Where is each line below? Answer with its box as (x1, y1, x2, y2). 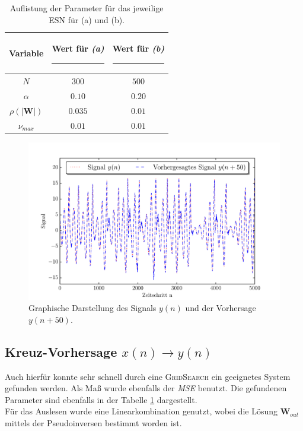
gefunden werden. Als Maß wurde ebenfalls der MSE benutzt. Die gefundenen (5, 382, 287, 394)
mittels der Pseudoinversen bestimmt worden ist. (5, 417, 182, 429)
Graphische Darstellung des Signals (28, 302, 157, 314)
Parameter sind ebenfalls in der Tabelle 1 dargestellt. (5, 393, 197, 405)
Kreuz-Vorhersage (5, 342, 117, 360)
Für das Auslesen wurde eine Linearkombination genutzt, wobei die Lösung (5, 405, 278, 417)
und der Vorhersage (185, 302, 256, 314)
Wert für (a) (52, 42, 104, 55)
